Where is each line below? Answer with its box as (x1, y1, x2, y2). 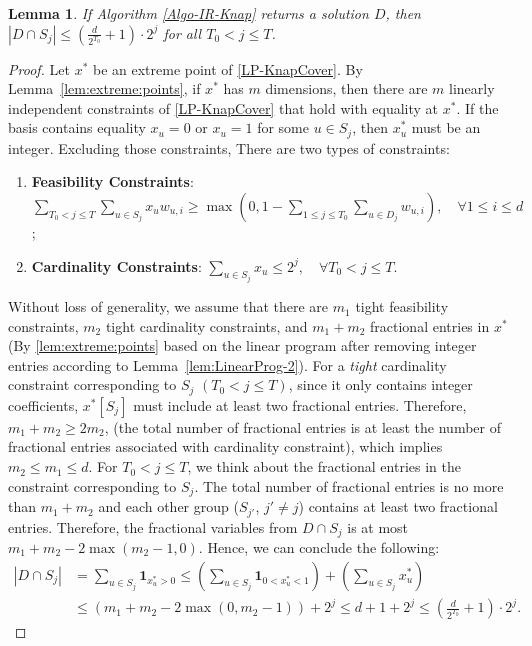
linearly (449, 78, 495, 99)
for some (257, 117, 309, 138)
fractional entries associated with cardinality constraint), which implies (8, 436, 443, 457)
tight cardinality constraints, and (105, 315, 308, 336)
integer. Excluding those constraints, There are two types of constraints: (8, 137, 450, 158)
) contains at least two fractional (298, 496, 498, 517)
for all (163, 22, 202, 43)
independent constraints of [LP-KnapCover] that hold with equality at (8, 97, 439, 118)
